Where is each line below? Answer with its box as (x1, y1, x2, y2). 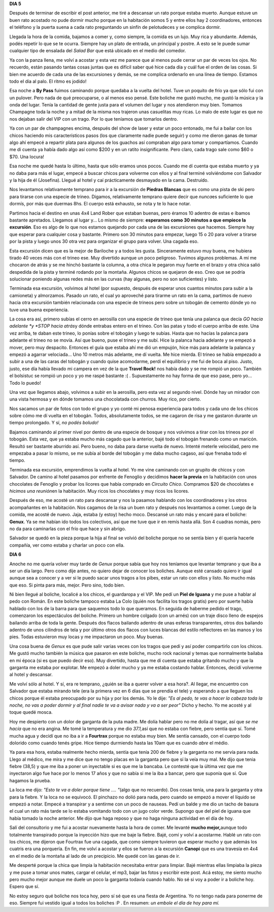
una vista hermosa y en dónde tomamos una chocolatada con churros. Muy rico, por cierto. (9, 396, 201, 403)
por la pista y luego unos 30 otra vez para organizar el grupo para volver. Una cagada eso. (9, 238, 199, 244)
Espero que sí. (9, 884, 40, 890)
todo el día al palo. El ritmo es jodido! (9, 78, 87, 84)
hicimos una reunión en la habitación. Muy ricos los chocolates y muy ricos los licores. (9, 488, 190, 494)
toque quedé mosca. (9, 709, 53, 715)
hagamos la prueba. (9, 777, 51, 783)
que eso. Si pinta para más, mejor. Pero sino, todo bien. (9, 582, 125, 588)
